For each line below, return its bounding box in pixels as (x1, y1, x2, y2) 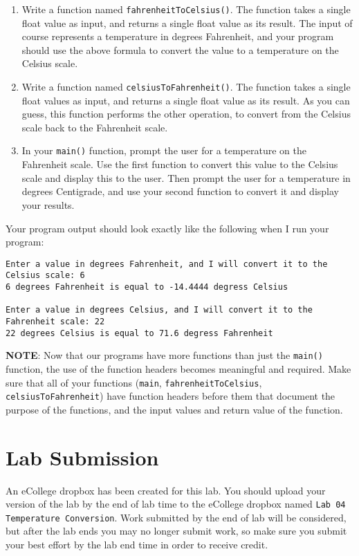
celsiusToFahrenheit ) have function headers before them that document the (6, 389, 335, 403)
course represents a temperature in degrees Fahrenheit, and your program (21, 29, 334, 44)
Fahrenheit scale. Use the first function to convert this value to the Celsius (21, 157, 338, 172)
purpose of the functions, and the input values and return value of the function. (6, 402, 343, 416)
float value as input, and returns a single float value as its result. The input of (21, 15, 353, 30)
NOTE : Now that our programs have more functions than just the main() (6, 348, 323, 362)
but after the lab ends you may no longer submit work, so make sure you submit (6, 523, 347, 538)
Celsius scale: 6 (6, 270, 85, 281)
